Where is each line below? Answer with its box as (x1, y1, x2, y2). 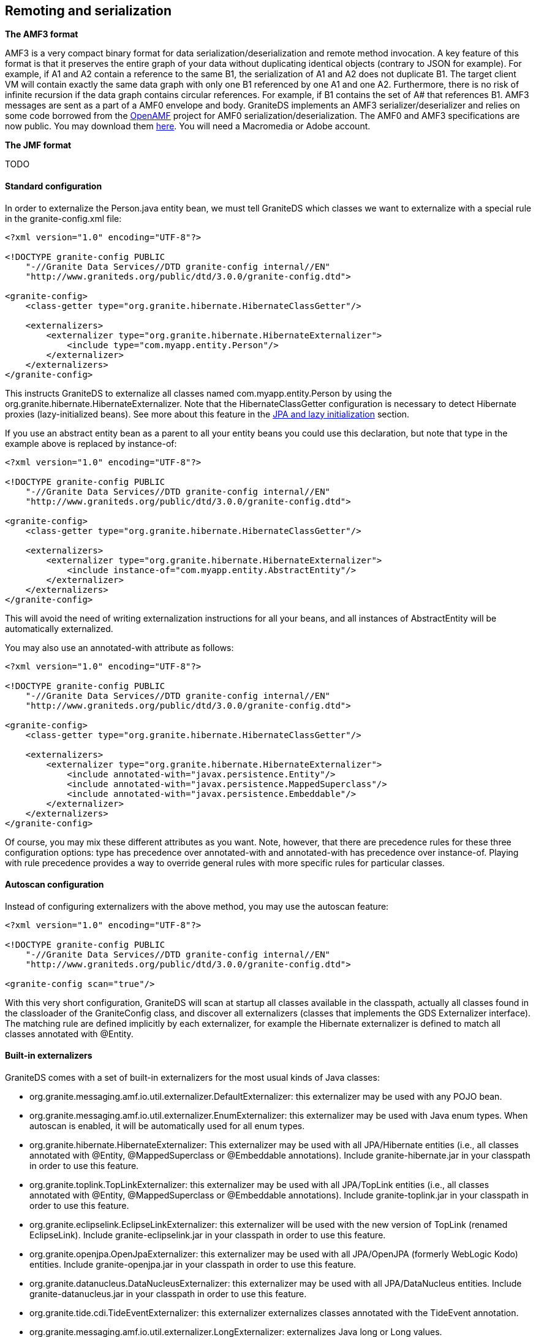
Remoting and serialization (5, 3, 172, 18)
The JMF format (5, 140, 72, 151)
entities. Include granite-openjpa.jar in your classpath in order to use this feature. (29, 1259, 357, 1270)
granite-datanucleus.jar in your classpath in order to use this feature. (29, 1289, 307, 1300)
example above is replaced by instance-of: (5, 438, 177, 449)
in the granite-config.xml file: (5, 213, 122, 224)
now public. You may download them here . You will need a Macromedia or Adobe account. (5, 121, 371, 132)
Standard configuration (5, 181, 102, 192)
